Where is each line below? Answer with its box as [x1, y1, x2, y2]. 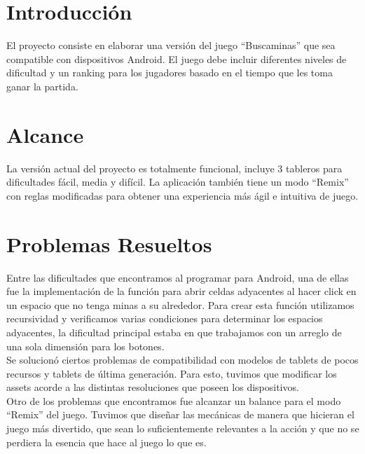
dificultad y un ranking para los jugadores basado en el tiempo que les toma [6, 65, 333, 80]
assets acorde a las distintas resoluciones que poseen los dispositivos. [6, 380, 299, 394]
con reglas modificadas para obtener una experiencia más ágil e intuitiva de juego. [6, 188, 359, 202]
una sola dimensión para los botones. [6, 338, 165, 353]
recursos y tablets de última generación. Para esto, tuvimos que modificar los [6, 366, 337, 380]
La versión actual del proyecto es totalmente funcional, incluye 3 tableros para [6, 160, 343, 175]
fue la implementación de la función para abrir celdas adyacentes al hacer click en [6, 284, 357, 298]
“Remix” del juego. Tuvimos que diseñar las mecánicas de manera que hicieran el [6, 407, 354, 422]
